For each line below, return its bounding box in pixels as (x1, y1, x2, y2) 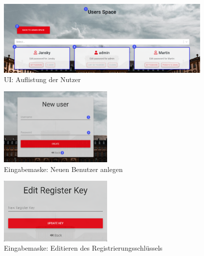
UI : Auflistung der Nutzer (4, 74, 81, 85)
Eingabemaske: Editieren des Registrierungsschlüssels (4, 243, 163, 253)
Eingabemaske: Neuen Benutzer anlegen (4, 164, 123, 174)
